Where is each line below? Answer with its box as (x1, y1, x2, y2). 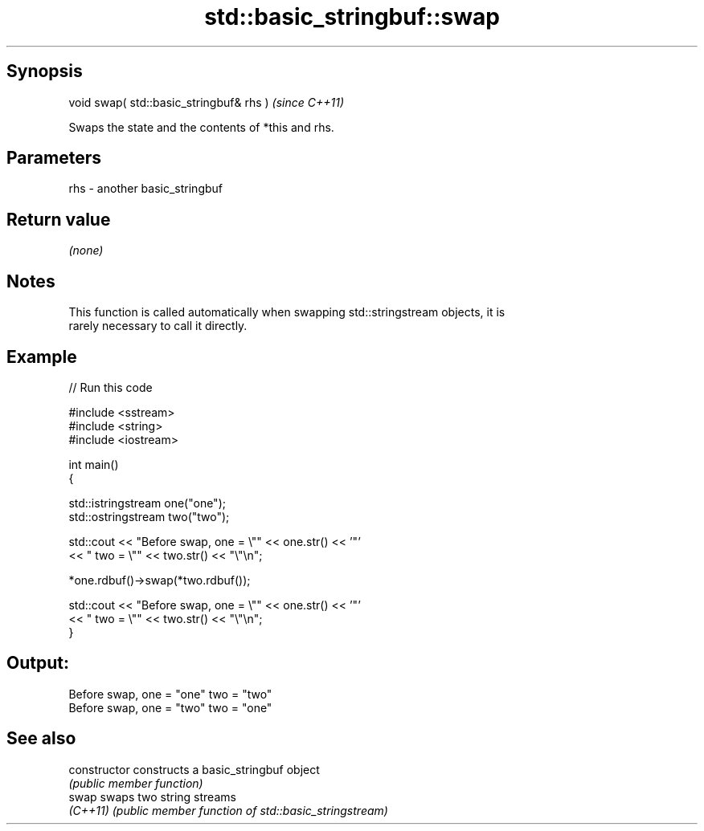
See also (6, 728, 76, 749)
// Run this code (68, 380, 153, 394)
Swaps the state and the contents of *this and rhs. (68, 120, 334, 134)
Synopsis (6, 61, 83, 82)
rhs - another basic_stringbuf (68, 181, 223, 196)
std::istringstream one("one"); (68, 495, 226, 510)
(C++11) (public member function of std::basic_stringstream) (68, 803, 388, 817)
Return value (6, 209, 111, 230)
